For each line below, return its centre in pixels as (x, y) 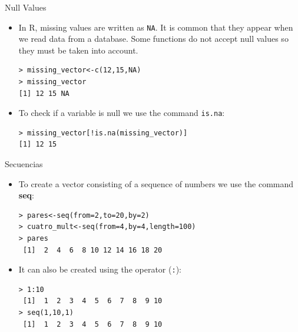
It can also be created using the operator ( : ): (100, 269)
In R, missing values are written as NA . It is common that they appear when (156, 27)
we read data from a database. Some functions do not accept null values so (153, 39)
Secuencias (24, 164)
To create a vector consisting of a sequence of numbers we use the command (156, 183)
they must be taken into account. (78, 50)
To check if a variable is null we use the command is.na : (122, 113)
